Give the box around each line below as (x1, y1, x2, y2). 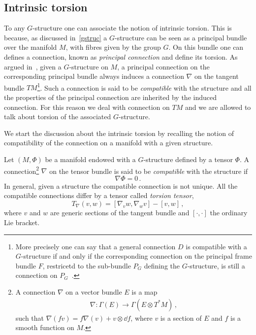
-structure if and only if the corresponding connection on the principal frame (21, 251, 252, 261)
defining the (144, 260, 180, 270)
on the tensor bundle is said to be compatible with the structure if (49, 166, 248, 176)
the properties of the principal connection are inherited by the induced (4, 92, 217, 102)
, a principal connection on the (117, 61, 210, 71)
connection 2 (4, 164, 39, 176)
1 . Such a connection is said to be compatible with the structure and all (37, 81, 252, 93)
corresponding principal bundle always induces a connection (4, 71, 184, 81)
